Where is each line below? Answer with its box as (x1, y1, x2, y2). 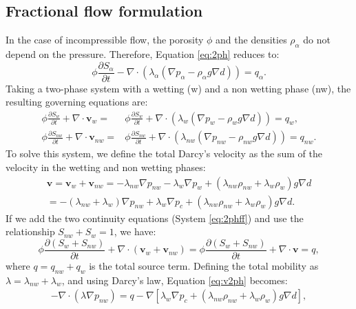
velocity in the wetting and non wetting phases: (6, 159, 206, 174)
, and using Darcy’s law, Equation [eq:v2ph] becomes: (61, 272, 288, 287)
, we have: (114, 224, 156, 239)
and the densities (216, 32, 287, 47)
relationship (6, 224, 55, 239)
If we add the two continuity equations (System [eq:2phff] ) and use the (6, 210, 304, 225)
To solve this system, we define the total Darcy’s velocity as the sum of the (6, 146, 322, 161)
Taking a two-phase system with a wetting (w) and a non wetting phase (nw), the (6, 81, 351, 95)
